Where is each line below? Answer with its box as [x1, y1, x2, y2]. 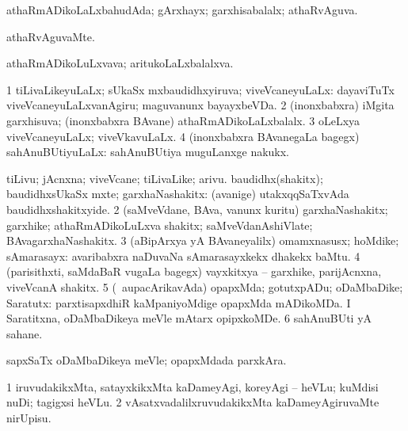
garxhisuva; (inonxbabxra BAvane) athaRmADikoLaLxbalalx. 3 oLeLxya [6, 112, 360, 128]
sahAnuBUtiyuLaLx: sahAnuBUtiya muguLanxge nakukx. [6, 143, 290, 160]
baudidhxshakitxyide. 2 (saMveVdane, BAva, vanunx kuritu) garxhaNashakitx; [6, 200, 388, 217]
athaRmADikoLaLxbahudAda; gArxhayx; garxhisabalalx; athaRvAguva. [6, 2, 358, 17]
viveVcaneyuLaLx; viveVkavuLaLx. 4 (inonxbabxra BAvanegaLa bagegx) [6, 128, 360, 144]
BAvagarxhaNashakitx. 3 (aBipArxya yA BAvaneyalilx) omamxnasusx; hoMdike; [6, 232, 399, 249]
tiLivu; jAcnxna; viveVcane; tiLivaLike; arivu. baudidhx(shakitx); [6, 170, 323, 186]
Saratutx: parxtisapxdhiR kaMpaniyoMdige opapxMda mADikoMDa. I [6, 294, 351, 311]
